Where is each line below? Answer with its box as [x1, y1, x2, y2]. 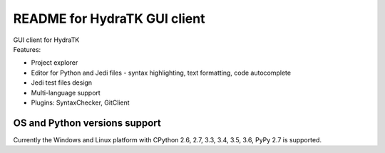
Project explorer [31, 58, 78, 67]
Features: [13, 45, 41, 53]
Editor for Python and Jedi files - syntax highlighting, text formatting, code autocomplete [31, 68, 292, 77]
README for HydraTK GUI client [13, 11, 205, 26]
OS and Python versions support [13, 117, 161, 129]
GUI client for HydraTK [13, 36, 80, 44]
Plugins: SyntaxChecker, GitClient [31, 98, 130, 107]
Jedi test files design [31, 78, 93, 87]
